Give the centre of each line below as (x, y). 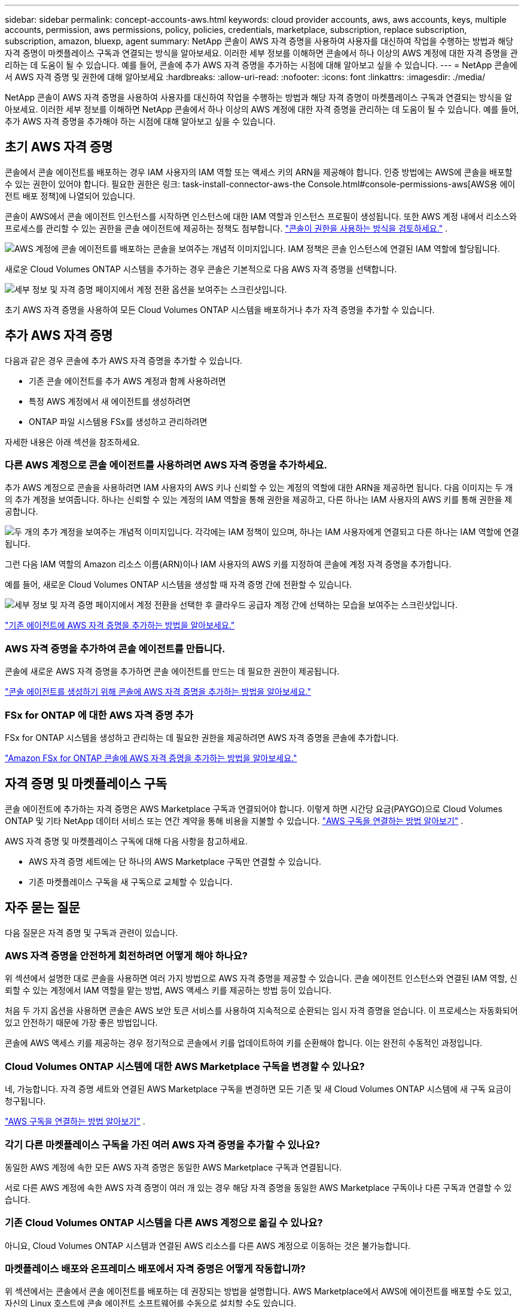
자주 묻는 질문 (42, 908)
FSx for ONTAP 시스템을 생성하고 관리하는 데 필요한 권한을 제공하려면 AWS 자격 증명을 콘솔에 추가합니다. (202, 737)
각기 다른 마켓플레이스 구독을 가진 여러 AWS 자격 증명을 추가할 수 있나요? (162, 1145)
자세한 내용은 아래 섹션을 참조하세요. (72, 442)
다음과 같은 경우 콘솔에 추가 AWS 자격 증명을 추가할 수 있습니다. (124, 360)
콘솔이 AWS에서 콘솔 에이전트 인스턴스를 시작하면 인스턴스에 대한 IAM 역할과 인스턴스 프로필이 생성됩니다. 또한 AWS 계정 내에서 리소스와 (261, 216)
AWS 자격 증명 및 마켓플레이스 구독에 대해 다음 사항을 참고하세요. (126, 841)
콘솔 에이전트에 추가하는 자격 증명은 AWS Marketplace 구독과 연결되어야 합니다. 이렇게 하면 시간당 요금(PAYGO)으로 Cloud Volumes (254, 808)
